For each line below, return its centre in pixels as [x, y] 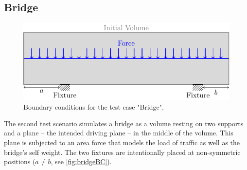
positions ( [20, 161]
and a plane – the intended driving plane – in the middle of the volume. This [119, 133]
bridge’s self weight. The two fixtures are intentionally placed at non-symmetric [122, 152]
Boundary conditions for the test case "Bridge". [94, 107]
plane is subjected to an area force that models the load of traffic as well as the [122, 142]
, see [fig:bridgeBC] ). [81, 161]
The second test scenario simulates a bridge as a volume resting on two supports [124, 123]
